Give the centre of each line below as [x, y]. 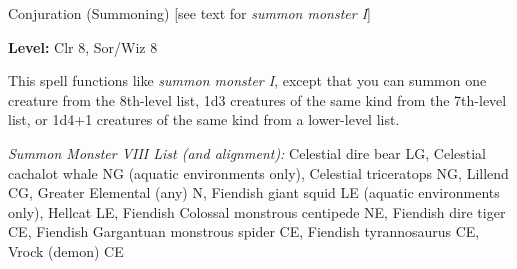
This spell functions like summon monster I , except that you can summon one [247, 80]
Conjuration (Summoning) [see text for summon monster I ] [189, 13]
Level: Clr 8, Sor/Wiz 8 [83, 46]
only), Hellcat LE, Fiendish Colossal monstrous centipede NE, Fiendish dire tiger [257, 211]
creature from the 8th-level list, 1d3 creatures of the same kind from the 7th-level [257, 99]
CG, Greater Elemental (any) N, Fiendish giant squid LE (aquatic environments [254, 192]
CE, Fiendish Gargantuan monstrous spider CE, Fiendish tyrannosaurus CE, [244, 231]
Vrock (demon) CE [66, 250]
